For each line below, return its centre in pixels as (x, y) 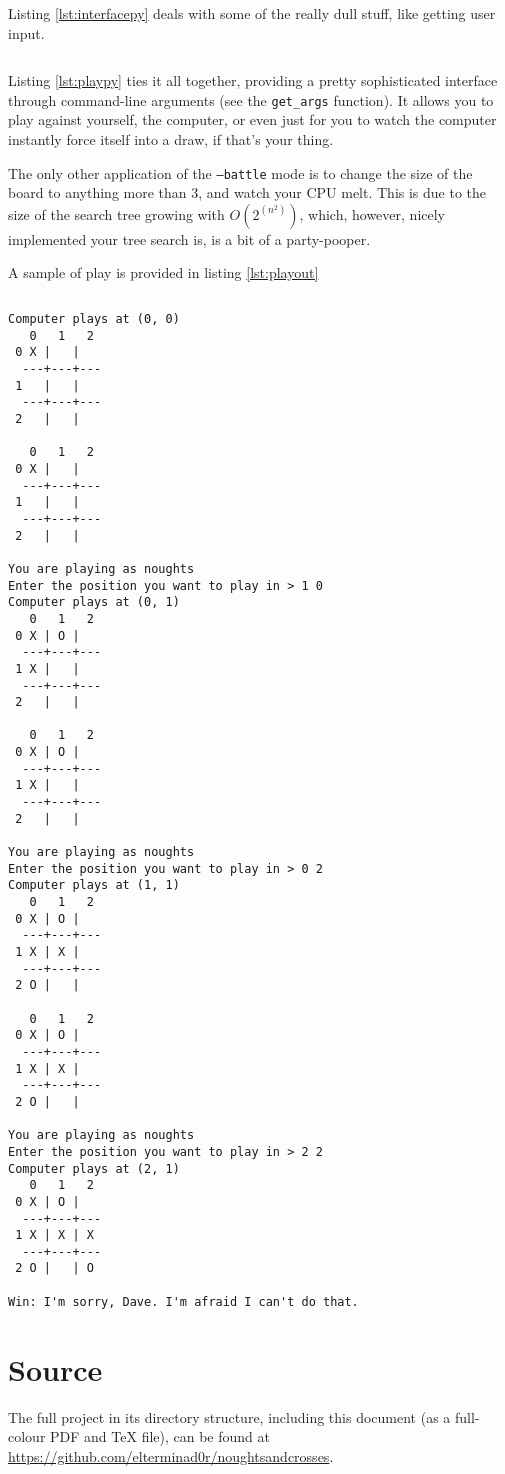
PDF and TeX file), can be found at (160, 1436)
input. (26, 32)
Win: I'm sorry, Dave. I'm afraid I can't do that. (183, 1301)
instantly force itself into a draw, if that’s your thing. (171, 139)
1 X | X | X (54, 1235)
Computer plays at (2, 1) (94, 1168)
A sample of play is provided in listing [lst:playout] (163, 272)
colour (27, 1436)
